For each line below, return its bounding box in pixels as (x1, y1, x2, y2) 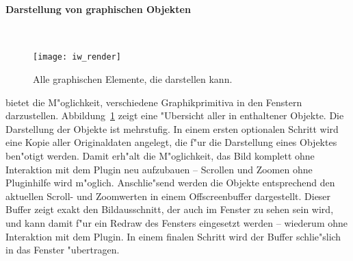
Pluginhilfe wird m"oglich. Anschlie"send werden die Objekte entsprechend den (5, 175, 335, 190)
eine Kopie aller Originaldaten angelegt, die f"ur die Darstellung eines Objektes (5, 135, 337, 149)
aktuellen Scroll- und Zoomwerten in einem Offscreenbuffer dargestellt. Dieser (5, 188, 331, 203)
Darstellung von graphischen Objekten (5, 1, 191, 16)
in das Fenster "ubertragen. (5, 243, 120, 257)
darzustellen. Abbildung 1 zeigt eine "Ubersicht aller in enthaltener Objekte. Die (5, 108, 344, 123)
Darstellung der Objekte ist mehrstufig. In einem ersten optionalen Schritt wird (5, 121, 339, 136)
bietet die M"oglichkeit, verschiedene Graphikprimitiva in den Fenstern (5, 95, 302, 109)
